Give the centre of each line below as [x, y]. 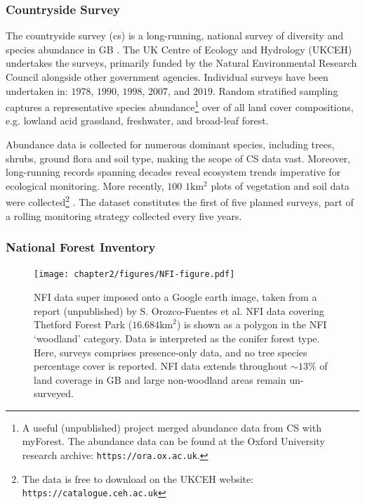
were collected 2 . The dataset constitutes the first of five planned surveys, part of [180, 201]
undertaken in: [37, 90]
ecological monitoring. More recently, [85, 185]
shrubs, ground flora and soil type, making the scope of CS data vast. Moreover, [178, 158]
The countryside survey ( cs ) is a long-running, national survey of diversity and [174, 35]
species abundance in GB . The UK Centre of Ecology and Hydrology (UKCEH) [179, 49]
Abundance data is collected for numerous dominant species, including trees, [170, 144]
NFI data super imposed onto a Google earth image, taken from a [175, 297]
